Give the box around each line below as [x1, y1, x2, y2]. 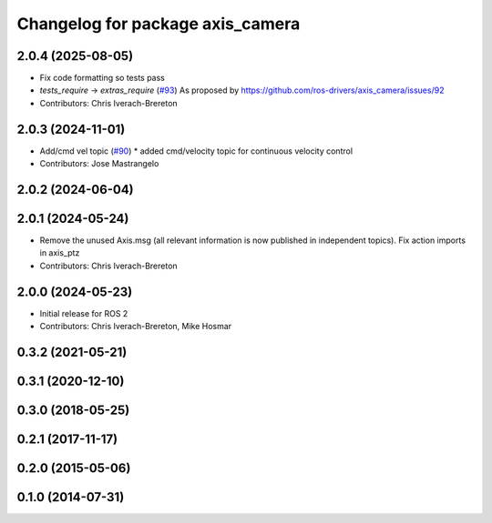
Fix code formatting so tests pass [39, 73, 166, 84]
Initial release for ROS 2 [39, 307, 128, 318]
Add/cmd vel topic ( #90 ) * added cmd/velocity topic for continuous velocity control [39, 146, 354, 156]
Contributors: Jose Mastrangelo [39, 158, 159, 169]
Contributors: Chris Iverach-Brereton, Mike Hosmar [39, 321, 232, 332]
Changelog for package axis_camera [16, 14, 301, 34]
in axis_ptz [39, 247, 80, 258]
